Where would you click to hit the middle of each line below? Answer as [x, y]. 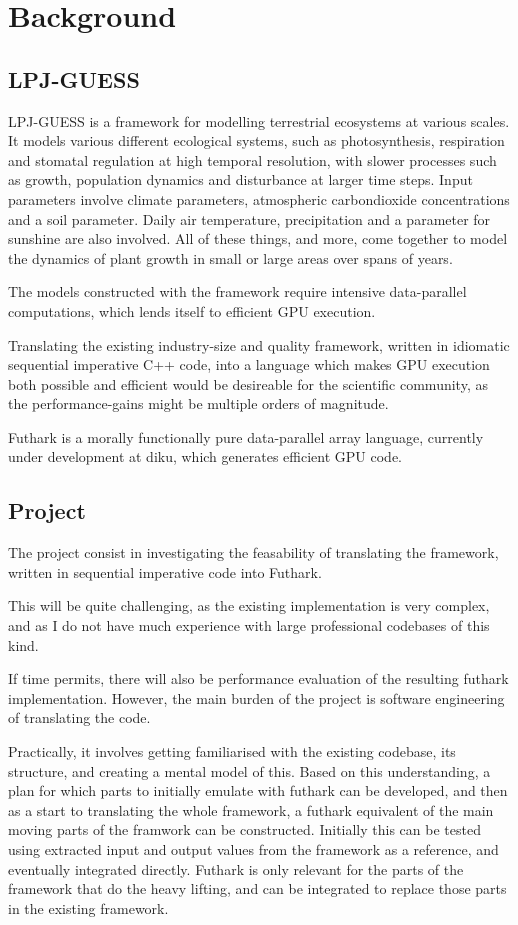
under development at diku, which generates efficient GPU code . [205, 456]
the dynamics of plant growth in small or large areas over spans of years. [230, 257]
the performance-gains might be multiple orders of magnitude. [198, 403]
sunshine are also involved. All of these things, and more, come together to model [258, 238]
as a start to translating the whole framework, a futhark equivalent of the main [251, 809]
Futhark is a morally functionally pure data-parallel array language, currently [246, 436]
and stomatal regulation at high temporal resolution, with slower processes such [252, 159]
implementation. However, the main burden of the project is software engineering [256, 697]
